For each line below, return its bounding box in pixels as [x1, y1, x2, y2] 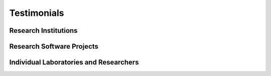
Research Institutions [9, 26, 78, 35]
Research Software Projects [9, 42, 99, 51]
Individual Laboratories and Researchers [9, 58, 139, 67]
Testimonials [9, 7, 64, 18]
